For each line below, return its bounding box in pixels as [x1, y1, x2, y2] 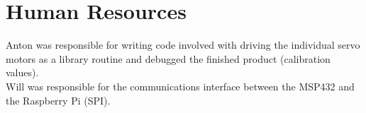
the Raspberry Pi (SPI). [6, 93, 111, 107]
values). [6, 65, 39, 80]
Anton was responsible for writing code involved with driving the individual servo [6, 37, 360, 52]
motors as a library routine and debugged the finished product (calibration [6, 51, 331, 66]
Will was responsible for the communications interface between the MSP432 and [6, 78, 355, 93]
